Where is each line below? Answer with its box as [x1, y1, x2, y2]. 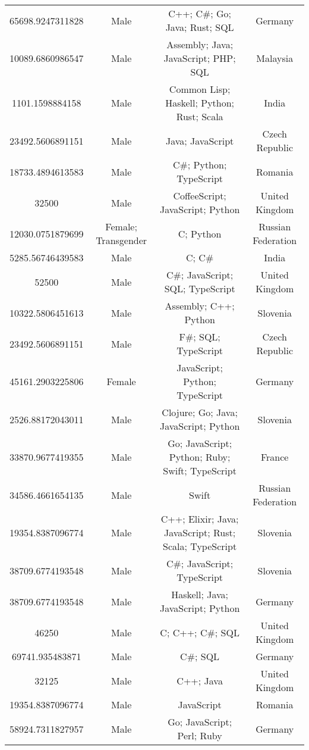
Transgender [96, 233, 147, 247]
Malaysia [256, 51, 294, 65]
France [260, 450, 289, 464]
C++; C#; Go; [168, 7, 232, 20]
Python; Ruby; [169, 450, 231, 464]
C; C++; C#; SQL [160, 625, 239, 639]
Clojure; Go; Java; [162, 405, 238, 419]
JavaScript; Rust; [164, 526, 236, 539]
